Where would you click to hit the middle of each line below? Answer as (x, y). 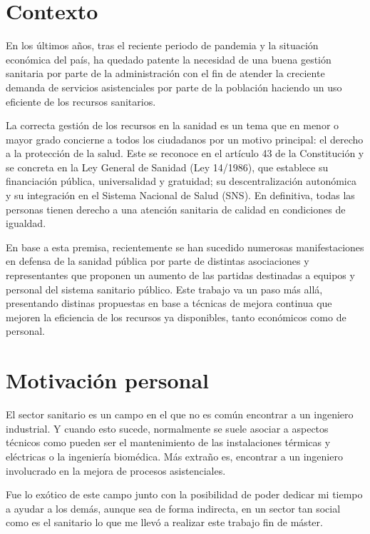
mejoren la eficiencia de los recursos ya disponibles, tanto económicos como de (176, 317)
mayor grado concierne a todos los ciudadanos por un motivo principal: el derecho (185, 139)
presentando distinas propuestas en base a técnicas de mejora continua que (169, 303)
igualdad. (26, 223)
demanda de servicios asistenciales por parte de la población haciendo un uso (174, 87)
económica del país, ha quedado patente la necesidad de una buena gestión (169, 59)
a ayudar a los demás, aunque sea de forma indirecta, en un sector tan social (173, 508)
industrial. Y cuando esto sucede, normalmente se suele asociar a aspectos (167, 428)
